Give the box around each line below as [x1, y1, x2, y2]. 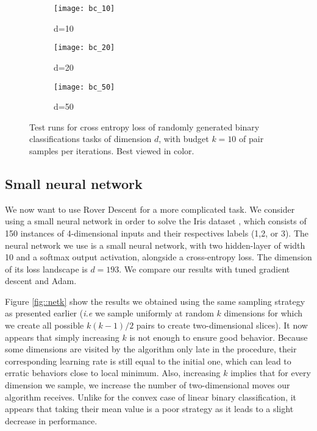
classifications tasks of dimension [29, 132, 152, 145]
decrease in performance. [5, 414, 98, 427]
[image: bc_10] [54, 4, 115, 13]
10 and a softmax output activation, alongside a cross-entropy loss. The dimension [5, 251, 312, 263]
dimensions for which [224, 307, 303, 319]
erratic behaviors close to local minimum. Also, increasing [5, 366, 221, 379]
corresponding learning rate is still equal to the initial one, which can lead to [5, 354, 291, 367]
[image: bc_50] [54, 82, 115, 91]
